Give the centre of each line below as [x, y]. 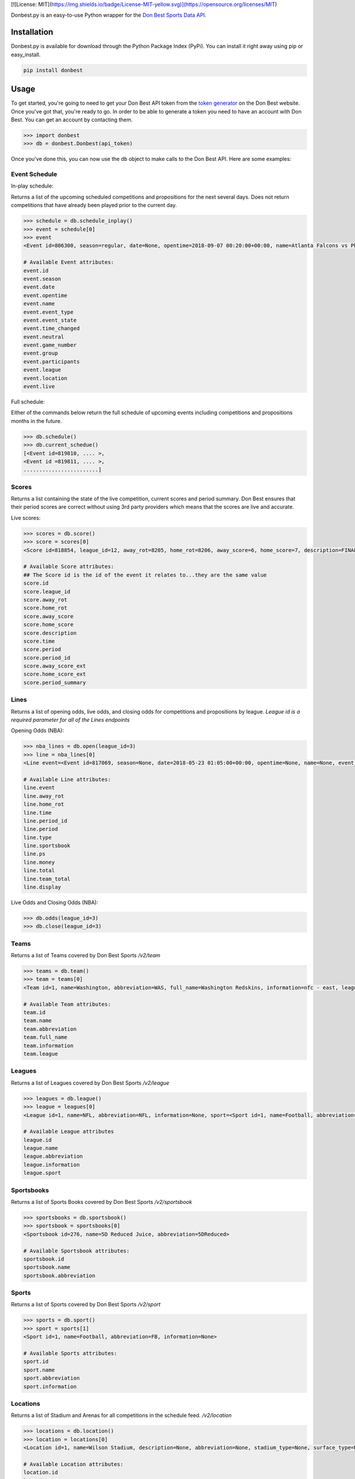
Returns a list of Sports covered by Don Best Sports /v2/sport [86, 1304]
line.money [39, 862]
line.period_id [45, 821]
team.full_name [45, 1037]
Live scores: [26, 518]
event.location [45, 378]
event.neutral [44, 337]
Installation [32, 32]
